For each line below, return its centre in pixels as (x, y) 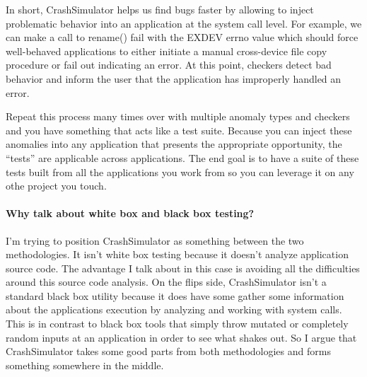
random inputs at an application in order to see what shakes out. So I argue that (181, 337)
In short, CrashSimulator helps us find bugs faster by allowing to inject (160, 9)
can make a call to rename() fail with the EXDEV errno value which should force (182, 37)
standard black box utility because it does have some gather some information (175, 295)
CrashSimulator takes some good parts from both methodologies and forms (168, 351)
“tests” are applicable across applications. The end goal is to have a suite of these (182, 157)
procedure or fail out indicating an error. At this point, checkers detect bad (169, 65)
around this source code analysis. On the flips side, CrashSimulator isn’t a (166, 282)
